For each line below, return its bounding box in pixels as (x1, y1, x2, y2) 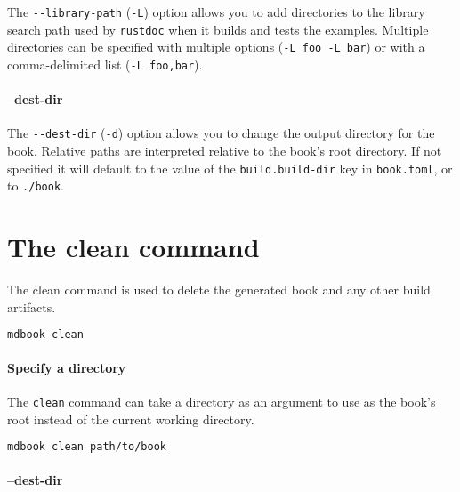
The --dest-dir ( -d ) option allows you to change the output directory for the (7, 124, 435, 142)
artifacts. (7, 297, 56, 316)
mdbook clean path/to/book (7, 440, 166, 454)
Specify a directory (7, 358, 126, 376)
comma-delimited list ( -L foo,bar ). (7, 54, 203, 73)
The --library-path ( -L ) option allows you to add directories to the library (7, 3, 425, 20)
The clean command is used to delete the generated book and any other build (7, 280, 431, 299)
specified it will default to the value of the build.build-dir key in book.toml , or (7, 158, 453, 177)
